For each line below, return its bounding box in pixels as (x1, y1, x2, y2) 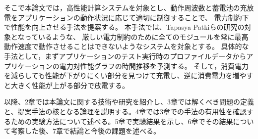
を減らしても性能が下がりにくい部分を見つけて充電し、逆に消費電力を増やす (4, 70, 254, 81)
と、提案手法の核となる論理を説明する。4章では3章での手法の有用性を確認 (4, 106, 247, 116)
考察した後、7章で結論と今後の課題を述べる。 (10, 126, 160, 136)
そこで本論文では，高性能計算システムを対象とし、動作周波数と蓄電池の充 (4, 2, 247, 12)
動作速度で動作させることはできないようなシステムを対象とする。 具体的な (4, 41, 249, 51)
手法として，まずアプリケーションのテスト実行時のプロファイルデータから (4, 50, 247, 61)
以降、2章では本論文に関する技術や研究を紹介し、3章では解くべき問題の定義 (4, 96, 254, 107)
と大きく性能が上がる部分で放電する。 (4, 80, 129, 90)
